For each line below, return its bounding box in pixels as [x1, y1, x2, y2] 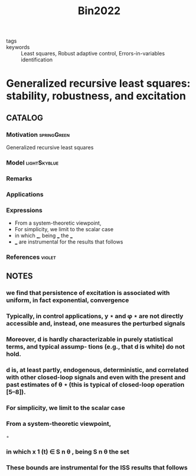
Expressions [6, 206, 43, 214]
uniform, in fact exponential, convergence [6, 296, 129, 304]
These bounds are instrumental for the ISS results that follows [6, 464, 188, 472]
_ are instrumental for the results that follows [14, 238, 123, 245]
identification [21, 56, 53, 63]
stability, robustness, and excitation [6, 90, 186, 103]
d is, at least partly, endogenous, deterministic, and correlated [6, 366, 189, 374]
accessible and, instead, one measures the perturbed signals [6, 320, 185, 328]
